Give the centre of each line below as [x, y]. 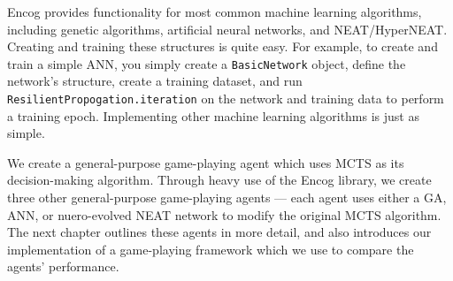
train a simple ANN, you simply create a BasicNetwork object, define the [207, 63]
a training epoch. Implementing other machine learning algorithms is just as [213, 115]
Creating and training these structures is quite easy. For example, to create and [223, 46]
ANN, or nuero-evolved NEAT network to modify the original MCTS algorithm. [224, 214]
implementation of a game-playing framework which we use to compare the [211, 249]
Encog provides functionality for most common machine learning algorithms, [215, 11]
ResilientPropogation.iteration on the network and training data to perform [226, 99]
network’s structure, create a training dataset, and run [155, 81]
